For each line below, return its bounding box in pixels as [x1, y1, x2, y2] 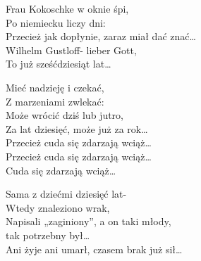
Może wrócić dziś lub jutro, [6, 108, 123, 122]
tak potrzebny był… [6, 227, 90, 242]
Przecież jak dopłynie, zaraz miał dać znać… [6, 29, 196, 44]
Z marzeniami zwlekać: [6, 94, 104, 108]
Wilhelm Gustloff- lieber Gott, [6, 42, 137, 57]
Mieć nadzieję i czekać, [6, 79, 104, 94]
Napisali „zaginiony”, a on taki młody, [6, 214, 171, 229]
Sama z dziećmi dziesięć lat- [6, 186, 127, 201]
